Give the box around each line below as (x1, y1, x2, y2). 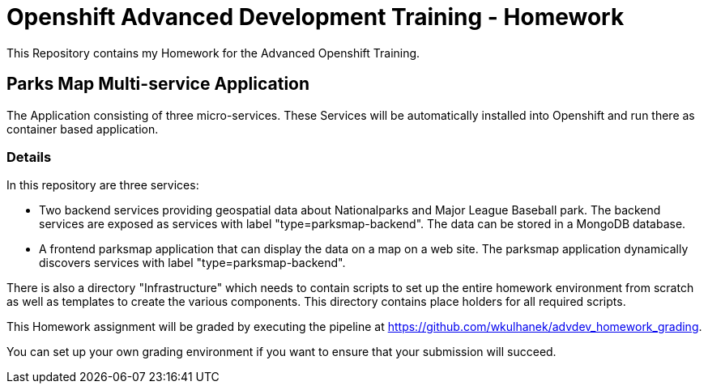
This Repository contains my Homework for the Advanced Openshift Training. (6, 45, 420, 60)
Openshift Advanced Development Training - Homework (6, 3, 625, 31)
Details (6, 148, 52, 165)
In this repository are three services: (6, 178, 199, 193)
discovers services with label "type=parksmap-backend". (39, 256, 346, 270)
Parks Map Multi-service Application (6, 74, 310, 95)
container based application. (6, 121, 159, 136)
